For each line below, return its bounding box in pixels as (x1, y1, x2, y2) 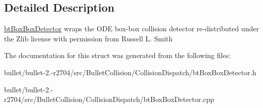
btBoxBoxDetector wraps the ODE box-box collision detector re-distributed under (4, 23, 259, 34)
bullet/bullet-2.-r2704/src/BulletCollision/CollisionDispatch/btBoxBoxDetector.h (4, 67, 256, 77)
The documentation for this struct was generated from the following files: (4, 50, 231, 61)
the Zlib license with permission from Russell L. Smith (4, 33, 173, 43)
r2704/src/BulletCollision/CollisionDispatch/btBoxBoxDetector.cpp (4, 94, 214, 104)
